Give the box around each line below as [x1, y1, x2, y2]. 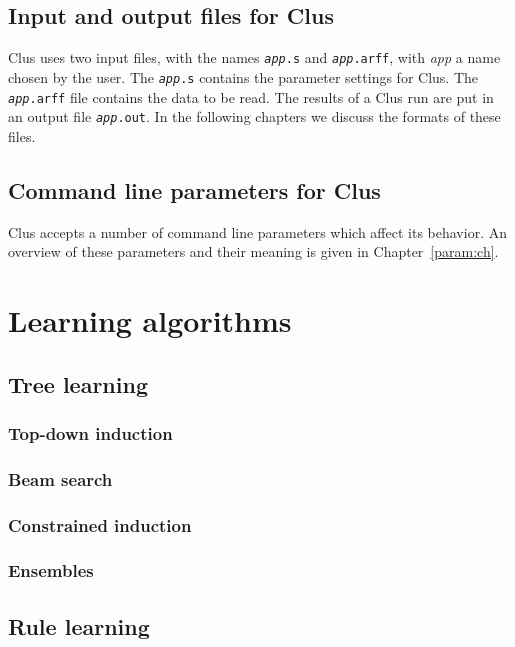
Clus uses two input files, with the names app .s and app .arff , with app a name [8, 47, 501, 68]
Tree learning [8, 368, 148, 399]
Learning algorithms [8, 300, 292, 340]
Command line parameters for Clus [8, 174, 381, 205]
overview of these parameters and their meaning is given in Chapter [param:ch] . [8, 241, 499, 262]
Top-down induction [8, 420, 173, 445]
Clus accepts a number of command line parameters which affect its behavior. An [8, 221, 507, 242]
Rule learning [8, 610, 150, 641]
